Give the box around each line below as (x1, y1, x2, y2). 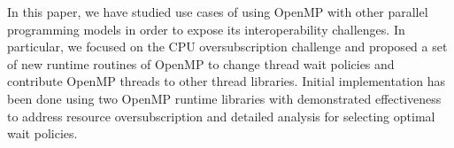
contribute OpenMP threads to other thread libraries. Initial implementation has (7, 72, 445, 90)
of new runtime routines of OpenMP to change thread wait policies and (7, 54, 395, 73)
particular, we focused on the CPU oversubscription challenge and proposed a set (7, 37, 448, 56)
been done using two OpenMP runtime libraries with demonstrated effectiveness (7, 89, 442, 107)
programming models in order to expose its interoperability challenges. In (7, 19, 405, 38)
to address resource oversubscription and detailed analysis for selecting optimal (7, 106, 435, 125)
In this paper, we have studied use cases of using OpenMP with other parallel (7, 3, 428, 20)
